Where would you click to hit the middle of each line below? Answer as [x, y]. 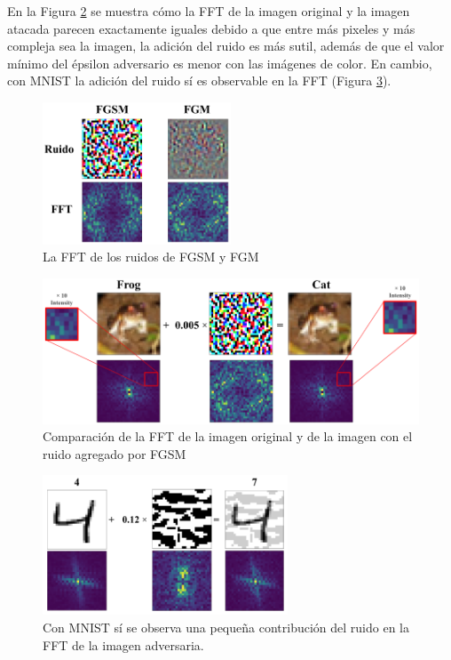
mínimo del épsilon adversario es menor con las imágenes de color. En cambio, [220, 63]
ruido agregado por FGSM [115, 453]
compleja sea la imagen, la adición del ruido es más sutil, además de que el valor [226, 46]
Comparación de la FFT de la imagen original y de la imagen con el [228, 436]
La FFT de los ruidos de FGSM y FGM [151, 257]
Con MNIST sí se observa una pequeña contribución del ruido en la [226, 627]
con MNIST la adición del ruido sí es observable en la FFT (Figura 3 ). [199, 80]
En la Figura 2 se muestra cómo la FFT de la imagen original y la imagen [209, 11]
